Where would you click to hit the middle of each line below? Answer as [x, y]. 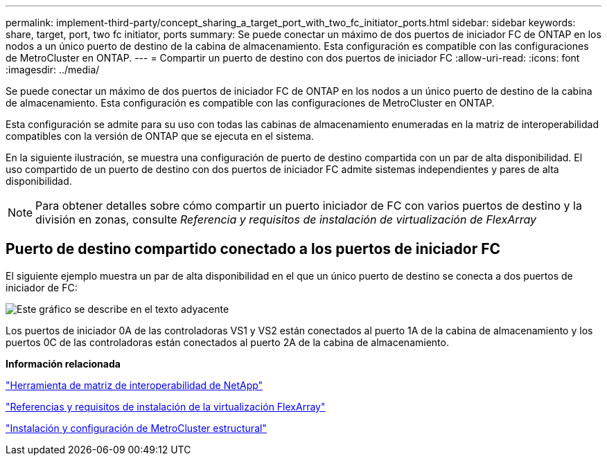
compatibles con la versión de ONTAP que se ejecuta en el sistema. [160, 136]
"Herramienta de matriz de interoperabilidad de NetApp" [134, 385]
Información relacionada [63, 363]
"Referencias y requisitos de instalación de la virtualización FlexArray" [166, 406]
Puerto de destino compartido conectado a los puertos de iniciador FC [253, 249]
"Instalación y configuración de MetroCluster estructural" [136, 428]
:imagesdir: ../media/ [53, 70]
